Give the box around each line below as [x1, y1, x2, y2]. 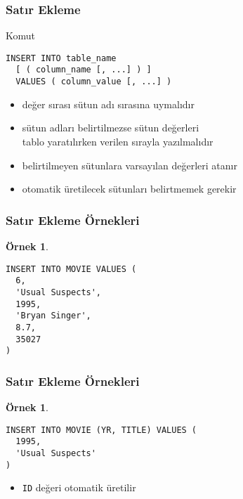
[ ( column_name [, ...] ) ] [15, 65, 152, 75]
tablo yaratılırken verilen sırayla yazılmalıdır [22, 134, 214, 148]
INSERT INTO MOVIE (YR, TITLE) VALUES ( [6, 425, 197, 435]
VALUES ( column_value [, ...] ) [15, 77, 172, 87]
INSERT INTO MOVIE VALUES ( [6, 264, 137, 274]
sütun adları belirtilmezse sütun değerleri [22, 120, 199, 135]
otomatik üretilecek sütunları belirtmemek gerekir [22, 181, 237, 196]
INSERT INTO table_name [6, 53, 117, 63]
